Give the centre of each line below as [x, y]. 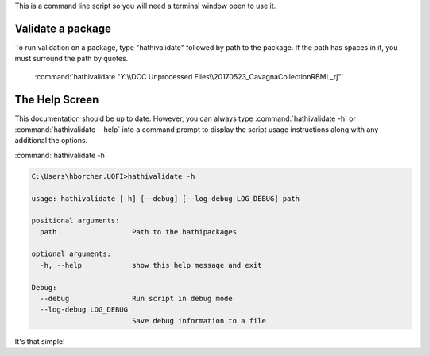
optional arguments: [71, 254]
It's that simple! [40, 341]
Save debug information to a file [199, 321]
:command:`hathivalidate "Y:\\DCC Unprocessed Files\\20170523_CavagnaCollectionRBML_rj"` [189, 76]
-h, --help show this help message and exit [151, 265]
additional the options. [51, 141]
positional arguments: [75, 221]
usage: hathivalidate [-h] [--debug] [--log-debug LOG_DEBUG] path [166, 198]
